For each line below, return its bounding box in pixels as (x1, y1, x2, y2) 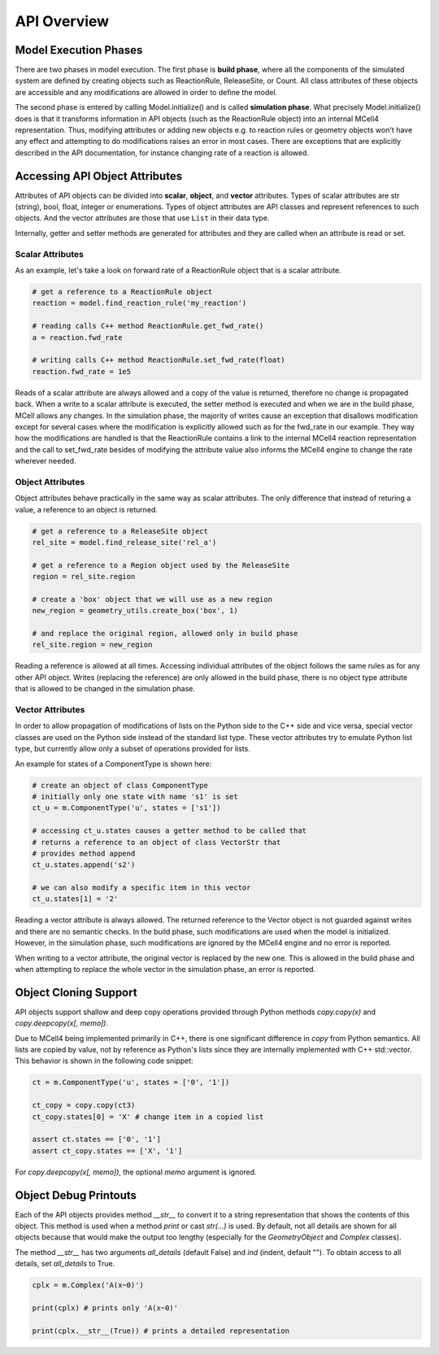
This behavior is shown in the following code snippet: (15, 1056, 194, 1065)
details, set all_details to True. (15, 1259, 115, 1269)
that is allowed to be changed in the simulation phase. (15, 684, 195, 694)
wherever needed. (15, 456, 76, 466)
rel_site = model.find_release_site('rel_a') (32, 538, 217, 547)
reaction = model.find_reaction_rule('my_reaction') (32, 298, 247, 308)
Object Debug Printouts (15, 1188, 137, 1202)
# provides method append (32, 848, 136, 858)
